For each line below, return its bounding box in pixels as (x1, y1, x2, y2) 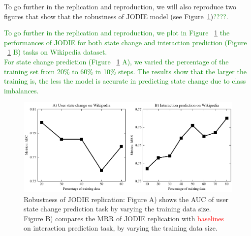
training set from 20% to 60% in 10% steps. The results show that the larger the (4, 66, 247, 76)
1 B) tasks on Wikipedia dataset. (7, 47, 107, 57)
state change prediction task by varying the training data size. (24, 204, 211, 214)
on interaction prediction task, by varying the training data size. (24, 223, 218, 233)
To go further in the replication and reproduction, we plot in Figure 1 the (4, 28, 230, 38)
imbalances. (4, 85, 39, 95)
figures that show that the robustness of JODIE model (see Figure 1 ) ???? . (4, 11, 228, 21)
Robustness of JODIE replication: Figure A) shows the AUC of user (24, 194, 229, 204)
